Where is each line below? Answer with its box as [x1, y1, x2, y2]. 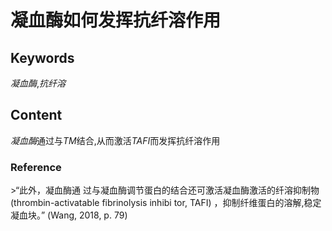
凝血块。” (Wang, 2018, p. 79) [10, 209, 128, 221]
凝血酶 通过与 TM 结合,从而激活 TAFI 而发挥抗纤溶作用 [10, 134, 221, 146]
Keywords [10, 49, 75, 66]
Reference [10, 160, 62, 174]
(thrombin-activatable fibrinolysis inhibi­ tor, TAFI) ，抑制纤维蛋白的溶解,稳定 [10, 197, 322, 209]
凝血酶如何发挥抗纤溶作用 [10, 9, 222, 32]
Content [10, 107, 63, 124]
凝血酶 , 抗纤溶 [10, 77, 67, 89]
